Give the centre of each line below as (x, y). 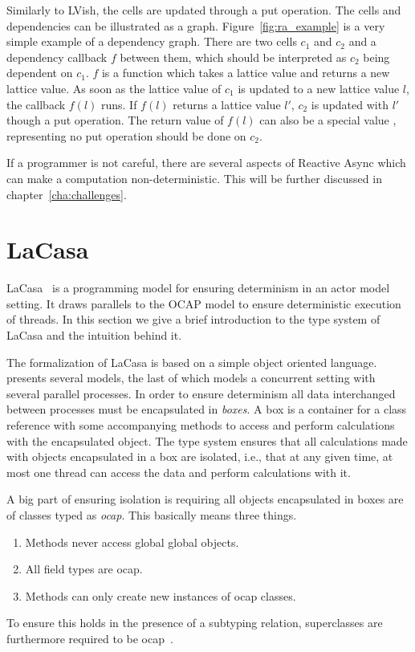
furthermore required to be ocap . (90, 638)
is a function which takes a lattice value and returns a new (246, 73)
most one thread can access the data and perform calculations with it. (179, 472)
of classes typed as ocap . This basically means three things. (152, 514)
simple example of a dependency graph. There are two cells (152, 41)
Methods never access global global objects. (132, 542)
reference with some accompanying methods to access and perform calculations (201, 425)
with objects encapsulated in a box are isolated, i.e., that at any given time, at (200, 456)
